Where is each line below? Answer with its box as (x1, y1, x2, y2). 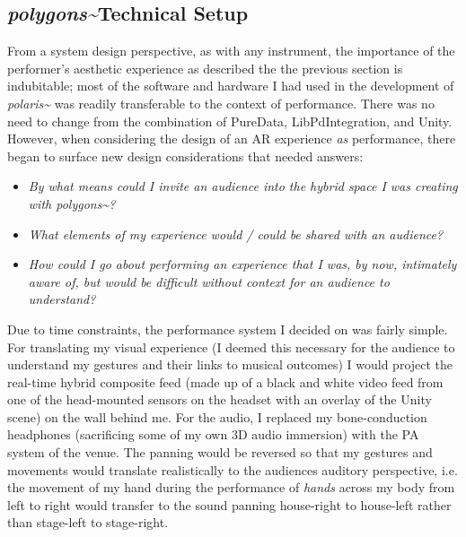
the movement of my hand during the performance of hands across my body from (7, 478, 455, 497)
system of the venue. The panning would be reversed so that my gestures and (7, 443, 433, 462)
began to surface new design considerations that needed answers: (7, 146, 364, 165)
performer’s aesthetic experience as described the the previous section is (7, 58, 403, 77)
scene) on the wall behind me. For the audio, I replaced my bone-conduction (7, 407, 427, 426)
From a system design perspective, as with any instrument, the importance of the (7, 41, 455, 60)
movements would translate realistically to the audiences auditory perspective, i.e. (7, 460, 458, 479)
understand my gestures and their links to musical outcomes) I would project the (7, 355, 453, 374)
